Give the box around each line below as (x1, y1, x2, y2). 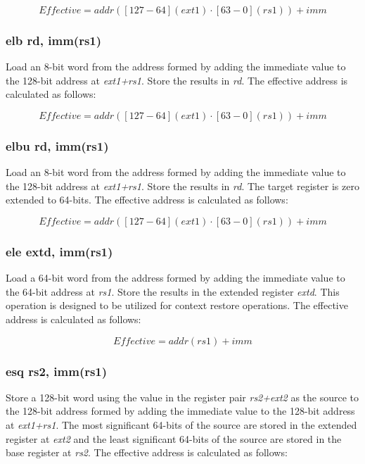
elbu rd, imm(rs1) (6, 137, 109, 154)
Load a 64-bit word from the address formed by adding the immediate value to (6, 270, 345, 285)
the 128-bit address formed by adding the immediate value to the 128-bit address (6, 403, 355, 418)
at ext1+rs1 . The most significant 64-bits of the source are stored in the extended (6, 418, 357, 432)
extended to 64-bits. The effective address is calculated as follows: (6, 192, 288, 207)
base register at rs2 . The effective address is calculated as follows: (6, 445, 288, 460)
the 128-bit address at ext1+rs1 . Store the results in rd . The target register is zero (6, 178, 359, 193)
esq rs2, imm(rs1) (6, 362, 108, 380)
